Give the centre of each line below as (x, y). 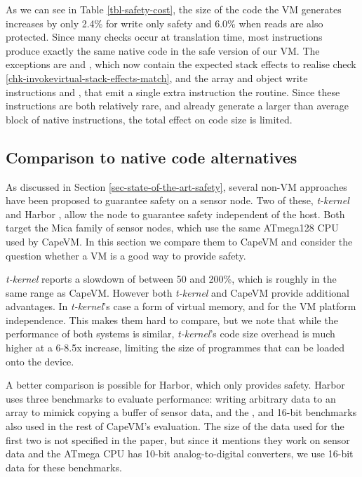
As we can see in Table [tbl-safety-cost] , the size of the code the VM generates (174, 9)
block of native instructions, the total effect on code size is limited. (149, 119)
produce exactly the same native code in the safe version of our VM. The (163, 50)
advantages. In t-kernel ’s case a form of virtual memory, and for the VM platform (181, 306)
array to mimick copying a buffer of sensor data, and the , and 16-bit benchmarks (181, 412)
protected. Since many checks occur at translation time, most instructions (164, 37)
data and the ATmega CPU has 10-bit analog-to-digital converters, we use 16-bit (180, 454)
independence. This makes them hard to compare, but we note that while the (172, 320)
